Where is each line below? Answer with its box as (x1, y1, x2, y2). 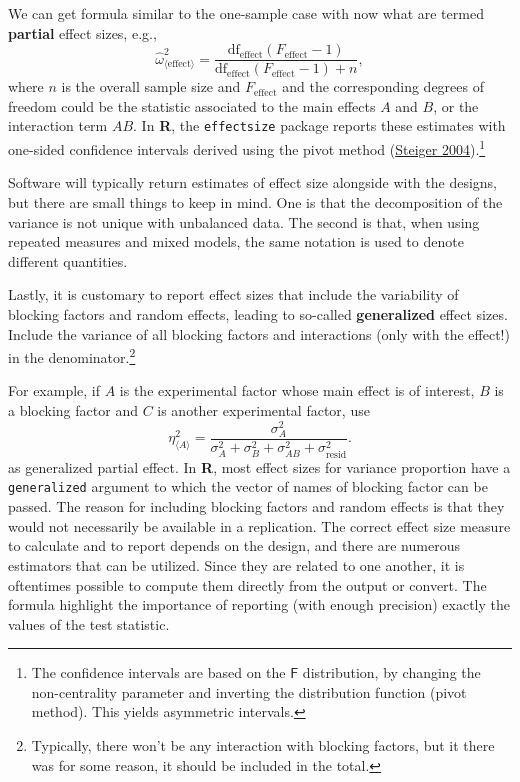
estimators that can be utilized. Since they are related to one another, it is (8, 554, 465, 575)
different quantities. (8, 250, 128, 271)
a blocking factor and (8, 399, 138, 420)
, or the (433, 95, 479, 116)
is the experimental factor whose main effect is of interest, (119, 380, 475, 401)
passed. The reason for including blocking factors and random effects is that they (8, 496, 505, 517)
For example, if (8, 380, 101, 401)
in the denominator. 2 (8, 344, 136, 367)
